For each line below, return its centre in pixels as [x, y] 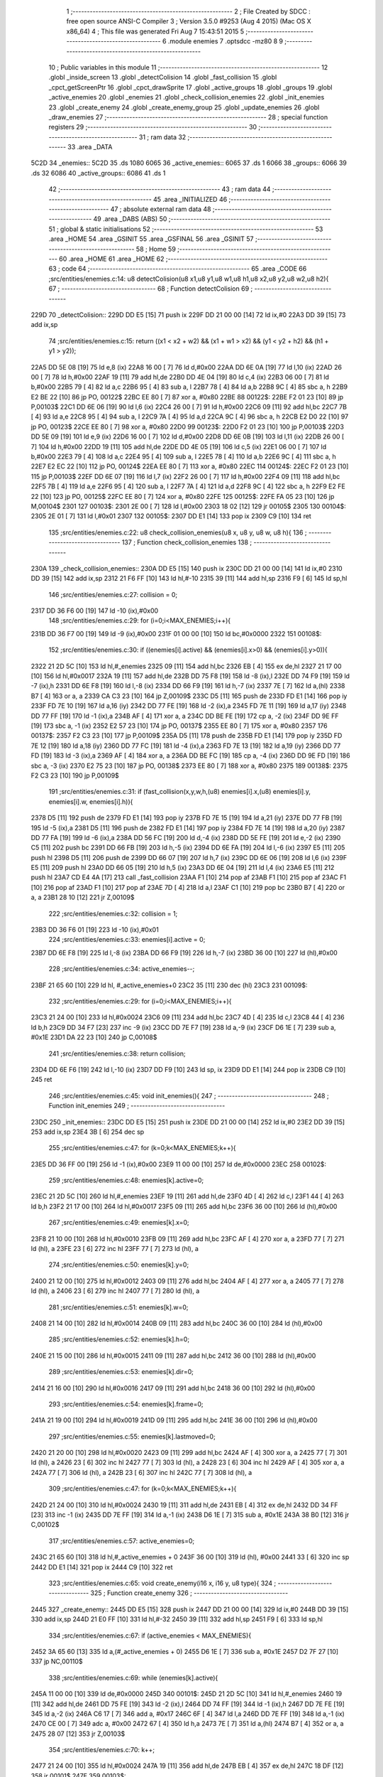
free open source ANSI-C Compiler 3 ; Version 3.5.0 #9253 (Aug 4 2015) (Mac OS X [189, 21]
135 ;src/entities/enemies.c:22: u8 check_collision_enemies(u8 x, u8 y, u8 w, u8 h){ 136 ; [178, 532]
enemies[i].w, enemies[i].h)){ [91, 801]
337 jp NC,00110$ [57, 1661]
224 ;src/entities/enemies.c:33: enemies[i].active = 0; [127, 940]
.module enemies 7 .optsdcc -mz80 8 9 [226, 41]
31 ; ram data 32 [162, 137]
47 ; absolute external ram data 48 [161, 209]
